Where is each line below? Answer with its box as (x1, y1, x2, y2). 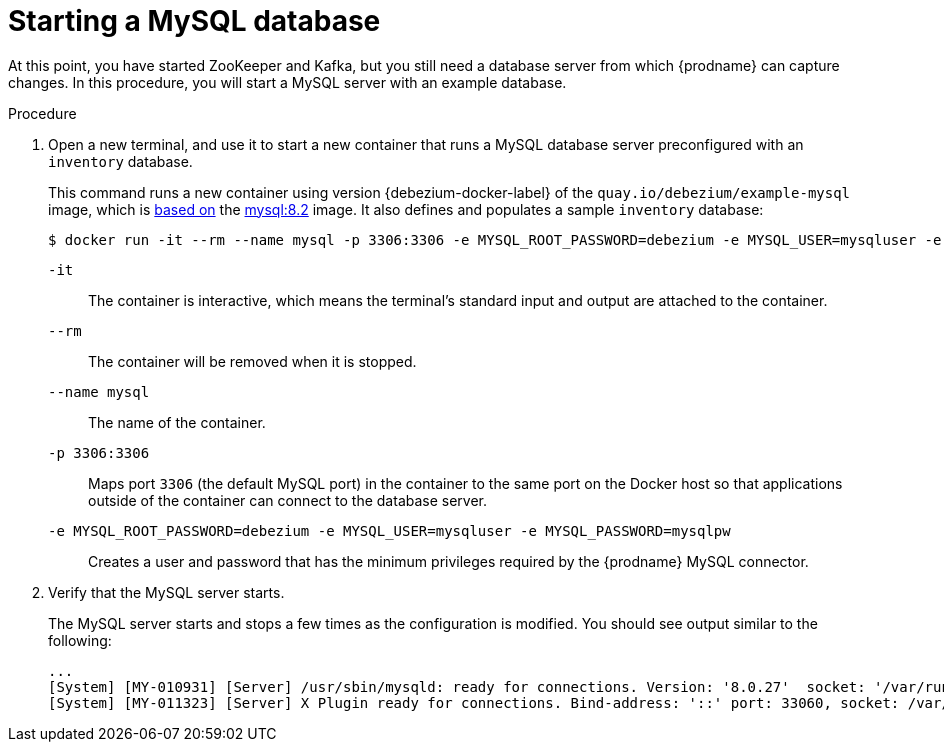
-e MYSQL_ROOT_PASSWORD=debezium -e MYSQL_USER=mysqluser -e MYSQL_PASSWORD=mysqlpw (48, 522, 731, 539)
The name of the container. (88, 413, 266, 431)
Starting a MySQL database (8, 4, 381, 38)
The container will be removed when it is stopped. (88, 352, 417, 370)
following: (48, 631, 112, 649)
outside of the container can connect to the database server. (88, 491, 488, 509)
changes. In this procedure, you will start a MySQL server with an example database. (8, 73, 567, 91)
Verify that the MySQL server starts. (48, 583, 285, 601)
